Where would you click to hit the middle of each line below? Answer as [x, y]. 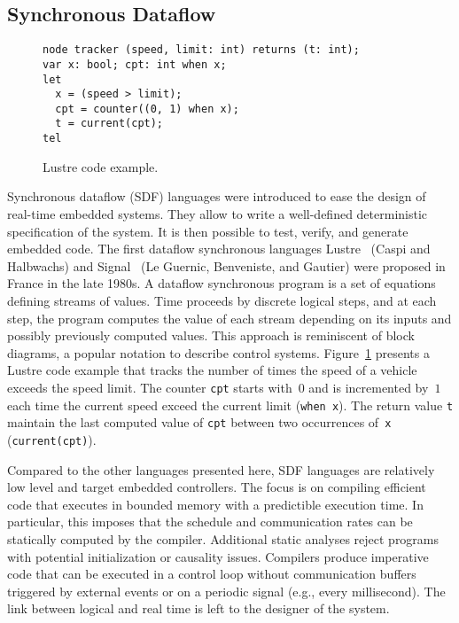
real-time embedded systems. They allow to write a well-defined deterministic [218, 213]
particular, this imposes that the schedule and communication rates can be [210, 522]
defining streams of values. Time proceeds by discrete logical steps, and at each [222, 300]
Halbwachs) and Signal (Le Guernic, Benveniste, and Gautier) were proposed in [226, 265]
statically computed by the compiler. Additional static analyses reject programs [223, 538]
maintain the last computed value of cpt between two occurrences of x [199, 422]
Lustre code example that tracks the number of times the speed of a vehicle [212, 370]
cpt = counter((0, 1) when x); [147, 109]
